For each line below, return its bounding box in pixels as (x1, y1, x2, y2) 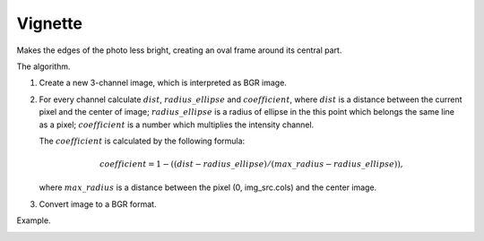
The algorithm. (16, 61, 71, 72)
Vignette (16, 13, 82, 33)
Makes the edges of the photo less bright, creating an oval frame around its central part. (16, 45, 342, 56)
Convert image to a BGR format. (39, 198, 157, 210)
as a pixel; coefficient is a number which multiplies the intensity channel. (39, 119, 315, 130)
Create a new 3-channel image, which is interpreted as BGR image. (39, 77, 287, 89)
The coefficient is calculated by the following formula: (39, 135, 246, 146)
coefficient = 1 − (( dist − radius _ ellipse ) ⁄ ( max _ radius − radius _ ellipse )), (99, 159, 403, 169)
